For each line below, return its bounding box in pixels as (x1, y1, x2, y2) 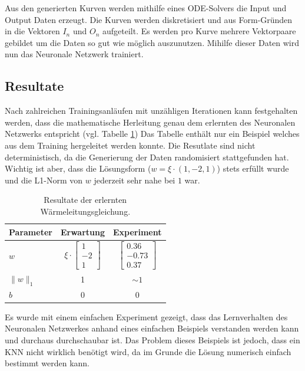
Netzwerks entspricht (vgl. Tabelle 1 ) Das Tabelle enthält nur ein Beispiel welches (5, 127, 300, 140)
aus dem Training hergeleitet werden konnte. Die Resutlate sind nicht (5, 139, 256, 151)
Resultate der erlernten (44, 193, 127, 206)
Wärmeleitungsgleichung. (40, 205, 131, 217)
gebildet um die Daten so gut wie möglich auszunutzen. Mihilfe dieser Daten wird (5, 36, 300, 48)
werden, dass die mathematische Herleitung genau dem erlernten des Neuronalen (5, 116, 296, 128)
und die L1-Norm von (5, 173, 83, 186)
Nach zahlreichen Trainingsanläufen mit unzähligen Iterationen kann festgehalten (5, 104, 298, 117)
